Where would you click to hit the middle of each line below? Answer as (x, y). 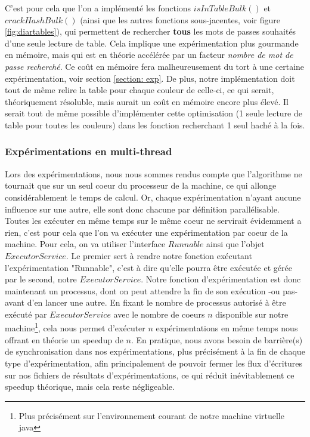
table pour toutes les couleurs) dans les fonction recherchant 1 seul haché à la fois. (155, 124)
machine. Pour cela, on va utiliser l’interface (85, 244)
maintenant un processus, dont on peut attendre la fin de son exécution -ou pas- (151, 290)
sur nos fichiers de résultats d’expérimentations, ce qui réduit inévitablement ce (150, 375)
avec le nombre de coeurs (159, 314)
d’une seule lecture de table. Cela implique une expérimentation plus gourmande (152, 43)
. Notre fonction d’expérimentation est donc (221, 279)
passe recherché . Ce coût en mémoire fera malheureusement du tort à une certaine (155, 66)
